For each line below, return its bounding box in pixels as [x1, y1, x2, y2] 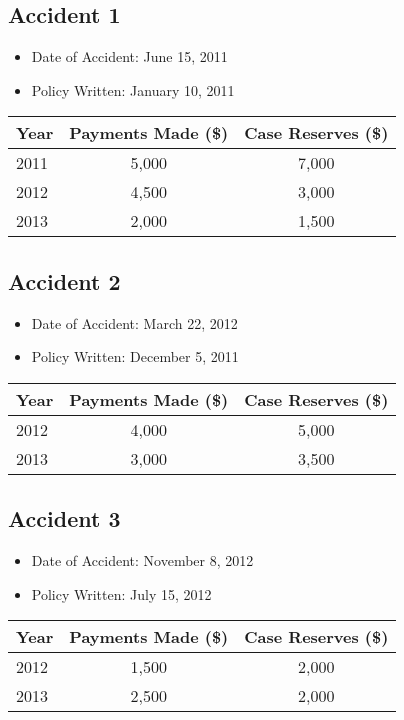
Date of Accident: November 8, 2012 [31, 549, 254, 570]
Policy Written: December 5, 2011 [31, 346, 239, 367]
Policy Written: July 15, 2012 [31, 583, 212, 604]
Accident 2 [8, 265, 121, 296]
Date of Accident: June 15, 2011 [31, 46, 228, 67]
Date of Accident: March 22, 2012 [31, 312, 238, 333]
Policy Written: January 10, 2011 [31, 79, 235, 100]
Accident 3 [8, 503, 121, 534]
